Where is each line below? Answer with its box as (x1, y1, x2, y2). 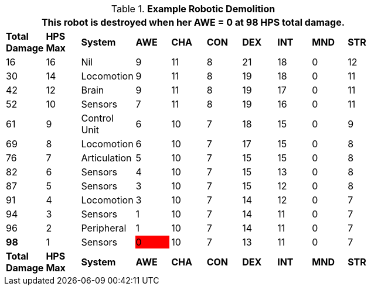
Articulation (81, 152, 132, 164)
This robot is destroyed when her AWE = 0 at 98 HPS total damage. (41, 16, 345, 28)
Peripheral (81, 222, 127, 234)
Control (81, 112, 114, 124)
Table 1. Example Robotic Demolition (111, 3, 275, 15)
